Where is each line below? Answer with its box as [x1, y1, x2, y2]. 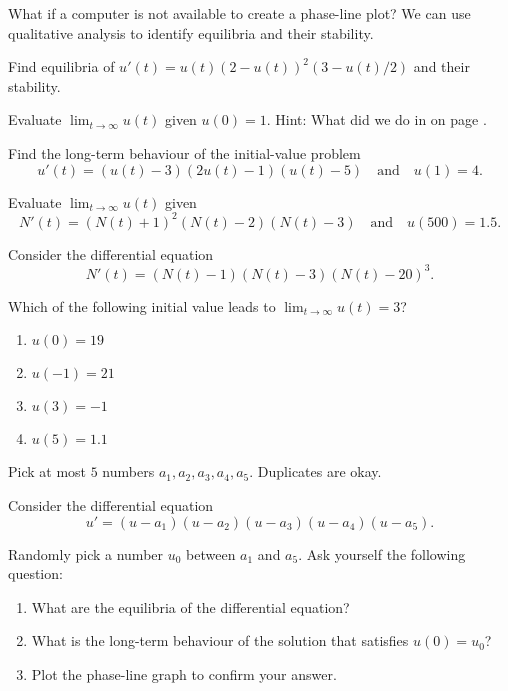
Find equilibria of [8, 56, 115, 77]
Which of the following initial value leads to [8, 295, 276, 316]
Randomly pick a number [8, 543, 164, 564]
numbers [102, 461, 155, 482]
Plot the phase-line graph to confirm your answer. [31, 663, 337, 684]
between [186, 543, 236, 564]
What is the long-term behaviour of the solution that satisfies [31, 630, 409, 651]
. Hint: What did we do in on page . [266, 109, 487, 130]
